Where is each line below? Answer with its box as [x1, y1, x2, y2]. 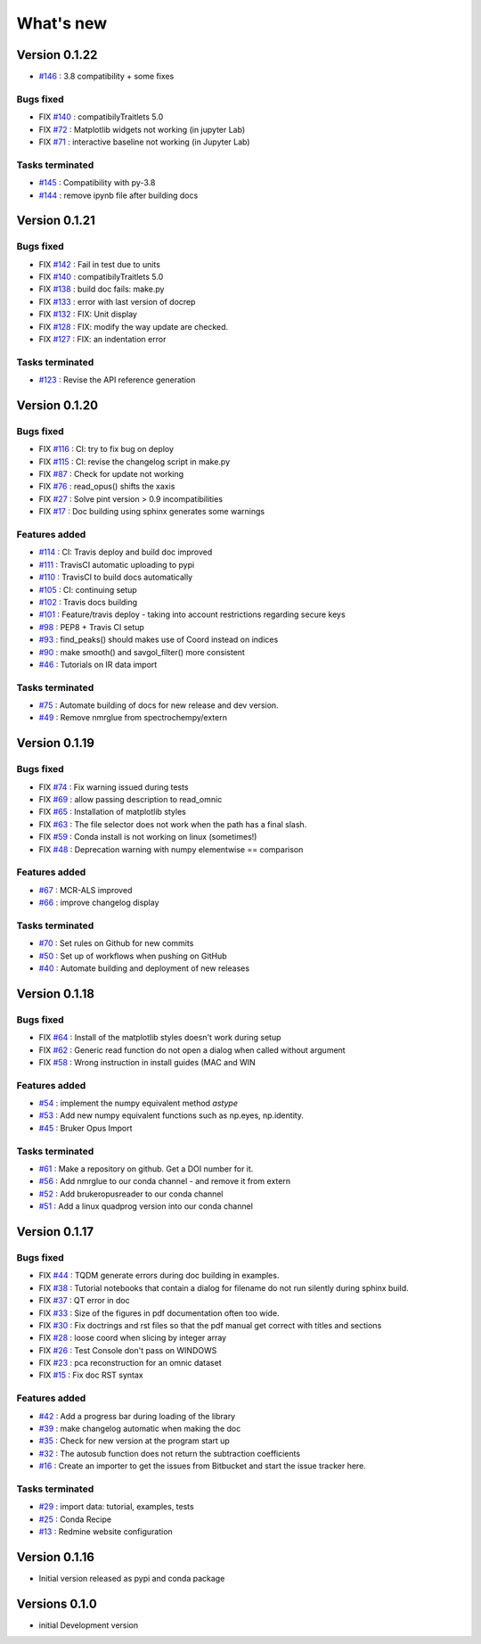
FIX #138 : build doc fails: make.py [38, 284, 165, 294]
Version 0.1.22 [16, 47, 98, 62]
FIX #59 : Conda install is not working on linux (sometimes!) [38, 832, 257, 843]
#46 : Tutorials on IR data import [38, 659, 158, 670]
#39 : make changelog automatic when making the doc [38, 1423, 241, 1434]
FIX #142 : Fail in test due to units [38, 259, 160, 269]
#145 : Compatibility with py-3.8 [38, 177, 156, 188]
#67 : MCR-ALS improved [38, 884, 133, 895]
